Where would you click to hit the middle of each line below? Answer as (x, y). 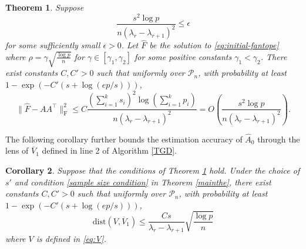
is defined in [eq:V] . (71, 239)
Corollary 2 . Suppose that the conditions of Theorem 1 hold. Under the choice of (153, 170)
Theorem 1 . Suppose (45, 7)
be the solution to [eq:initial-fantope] (214, 45)
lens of (17, 150)
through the (279, 139)
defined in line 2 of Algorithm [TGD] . (109, 150)
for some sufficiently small (53, 45)
